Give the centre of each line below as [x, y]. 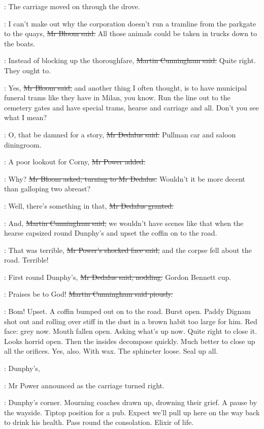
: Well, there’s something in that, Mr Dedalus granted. [89, 205]
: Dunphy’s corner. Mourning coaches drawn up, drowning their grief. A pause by [131, 402]
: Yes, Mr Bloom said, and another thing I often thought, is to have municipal [126, 87]
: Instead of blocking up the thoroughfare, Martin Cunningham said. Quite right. [130, 60]
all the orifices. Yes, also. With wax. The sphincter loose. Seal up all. [111, 351]
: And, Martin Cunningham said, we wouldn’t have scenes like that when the [124, 223]
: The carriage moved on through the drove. [72, 6]
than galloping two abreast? [47, 189]
